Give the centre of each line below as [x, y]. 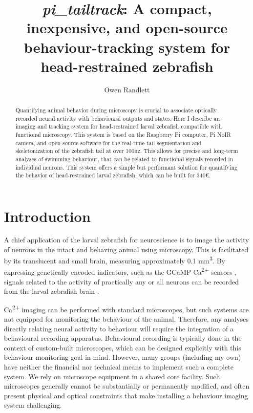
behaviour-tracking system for [127, 47]
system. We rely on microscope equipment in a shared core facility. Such [112, 376]
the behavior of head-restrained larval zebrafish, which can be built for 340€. [113, 175]
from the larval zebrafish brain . [52, 291]
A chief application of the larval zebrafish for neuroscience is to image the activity [126, 239]
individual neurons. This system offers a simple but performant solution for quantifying [126, 167]
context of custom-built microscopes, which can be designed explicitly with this [123, 347]
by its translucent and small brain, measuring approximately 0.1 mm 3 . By [115, 260]
